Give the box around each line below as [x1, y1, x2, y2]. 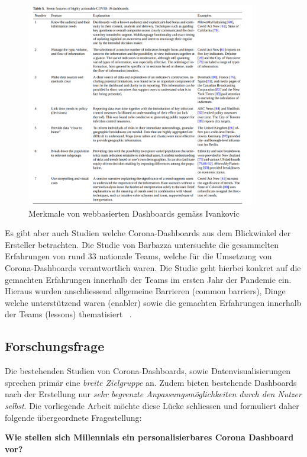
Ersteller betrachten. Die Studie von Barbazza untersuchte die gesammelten [5, 238, 279, 250]
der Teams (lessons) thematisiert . [5, 308, 132, 320]
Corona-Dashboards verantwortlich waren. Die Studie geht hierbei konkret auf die [5, 262, 301, 274]
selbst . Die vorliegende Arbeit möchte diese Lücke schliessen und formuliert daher [5, 399, 299, 411]
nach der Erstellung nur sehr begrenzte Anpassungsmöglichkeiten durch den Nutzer [5, 388, 302, 400]
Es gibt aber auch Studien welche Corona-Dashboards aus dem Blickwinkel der [5, 227, 291, 239]
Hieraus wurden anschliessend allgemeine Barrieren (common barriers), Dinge [5, 285, 286, 297]
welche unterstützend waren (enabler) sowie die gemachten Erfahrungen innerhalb [5, 296, 302, 308]
